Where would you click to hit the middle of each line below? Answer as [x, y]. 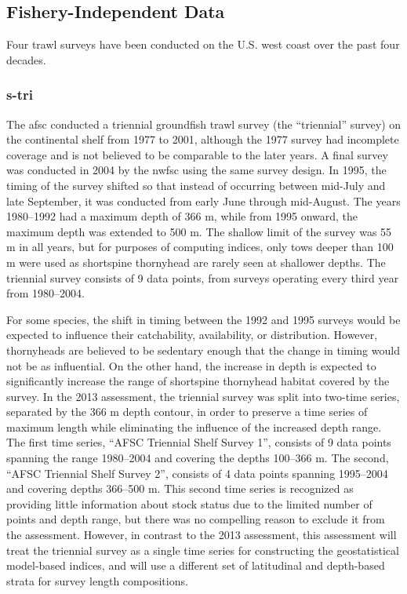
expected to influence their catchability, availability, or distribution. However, [192, 335]
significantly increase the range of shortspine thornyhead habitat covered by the [198, 381]
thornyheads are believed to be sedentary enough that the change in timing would [203, 350]
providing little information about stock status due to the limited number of [189, 503]
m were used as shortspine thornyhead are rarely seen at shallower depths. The [196, 262]
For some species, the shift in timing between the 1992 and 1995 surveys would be [203, 319]
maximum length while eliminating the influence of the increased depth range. [194, 426]
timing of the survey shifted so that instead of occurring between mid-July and [196, 185]
